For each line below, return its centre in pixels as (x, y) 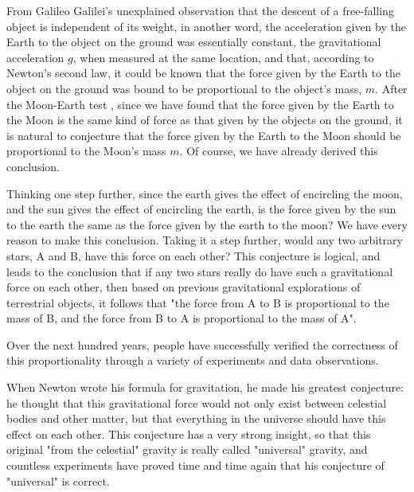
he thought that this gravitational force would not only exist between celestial (197, 402)
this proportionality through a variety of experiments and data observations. (193, 360)
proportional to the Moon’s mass (86, 151)
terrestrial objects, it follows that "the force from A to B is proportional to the (198, 302)
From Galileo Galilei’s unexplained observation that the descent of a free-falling (200, 10)
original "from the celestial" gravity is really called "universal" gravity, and (187, 449)
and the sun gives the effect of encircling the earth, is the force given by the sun (201, 209)
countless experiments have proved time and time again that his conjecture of (195, 465)
